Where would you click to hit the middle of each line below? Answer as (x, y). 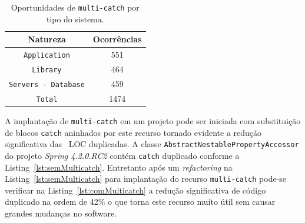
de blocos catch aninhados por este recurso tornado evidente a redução (133, 132)
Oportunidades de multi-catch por (75, 7)
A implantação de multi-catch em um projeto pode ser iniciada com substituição (153, 120)
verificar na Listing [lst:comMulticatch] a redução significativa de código (135, 190)
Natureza (47, 39)
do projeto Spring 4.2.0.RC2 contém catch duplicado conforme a (122, 155)
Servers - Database (47, 84)
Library (47, 70)
